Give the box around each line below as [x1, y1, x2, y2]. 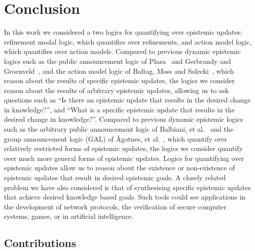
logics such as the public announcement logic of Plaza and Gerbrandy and [4, 55, 231, 66]
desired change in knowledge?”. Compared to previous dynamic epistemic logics [4, 114, 243, 124]
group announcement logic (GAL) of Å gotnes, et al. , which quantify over [4, 133, 227, 144]
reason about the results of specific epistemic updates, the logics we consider [4, 75, 235, 86]
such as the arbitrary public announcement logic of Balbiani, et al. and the [4, 124, 234, 134]
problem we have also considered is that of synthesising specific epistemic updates [4, 182, 251, 192]
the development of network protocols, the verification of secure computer [4, 201, 227, 211]
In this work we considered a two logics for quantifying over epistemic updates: [4, 27, 243, 37]
